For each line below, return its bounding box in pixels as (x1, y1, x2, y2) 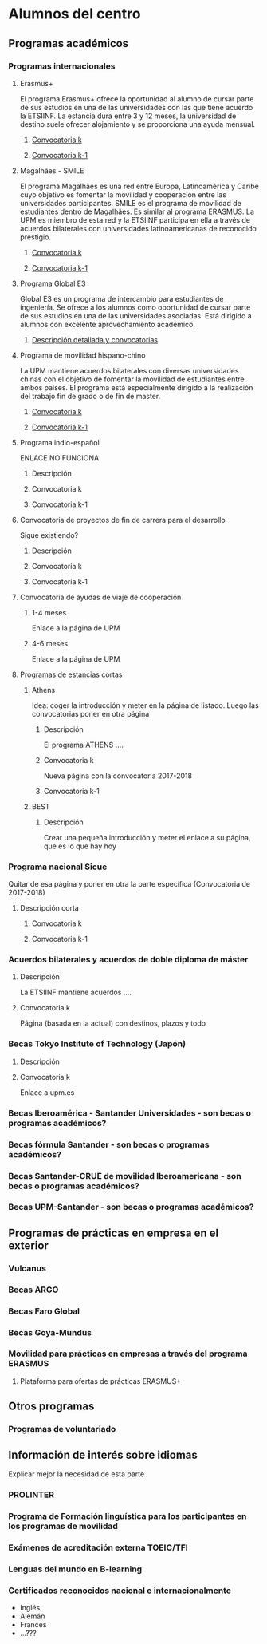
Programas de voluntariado (8, 1424, 116, 1435)
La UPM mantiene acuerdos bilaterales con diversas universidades (19, 366, 239, 375)
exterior (8, 1239, 49, 1252)
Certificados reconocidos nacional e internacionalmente (8, 1585, 232, 1596)
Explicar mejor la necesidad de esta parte (8, 1469, 145, 1479)
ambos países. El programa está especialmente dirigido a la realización (19, 382, 253, 392)
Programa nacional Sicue (8, 861, 108, 872)
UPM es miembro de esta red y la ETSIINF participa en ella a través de (19, 215, 251, 224)
